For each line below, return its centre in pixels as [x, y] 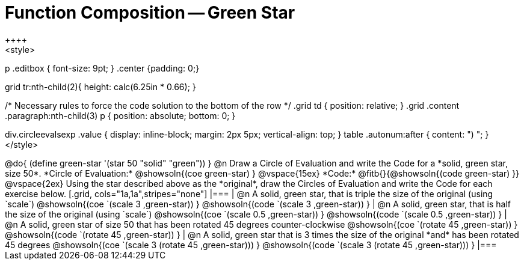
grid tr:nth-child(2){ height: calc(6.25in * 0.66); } [100, 87]
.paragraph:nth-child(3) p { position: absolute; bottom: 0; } [120, 115]
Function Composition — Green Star [150, 13]
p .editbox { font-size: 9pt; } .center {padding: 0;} [102, 68]
